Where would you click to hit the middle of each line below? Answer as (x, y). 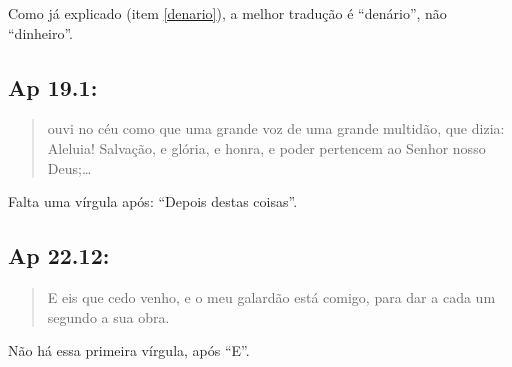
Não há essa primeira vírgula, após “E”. (129, 350)
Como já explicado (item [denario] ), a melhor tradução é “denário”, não (227, 13)
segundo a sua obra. (108, 316)
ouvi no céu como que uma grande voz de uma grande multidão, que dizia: (276, 128)
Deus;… (69, 167)
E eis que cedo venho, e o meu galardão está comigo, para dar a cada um (271, 296)
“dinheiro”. (41, 32)
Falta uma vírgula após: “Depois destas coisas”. (153, 201)
